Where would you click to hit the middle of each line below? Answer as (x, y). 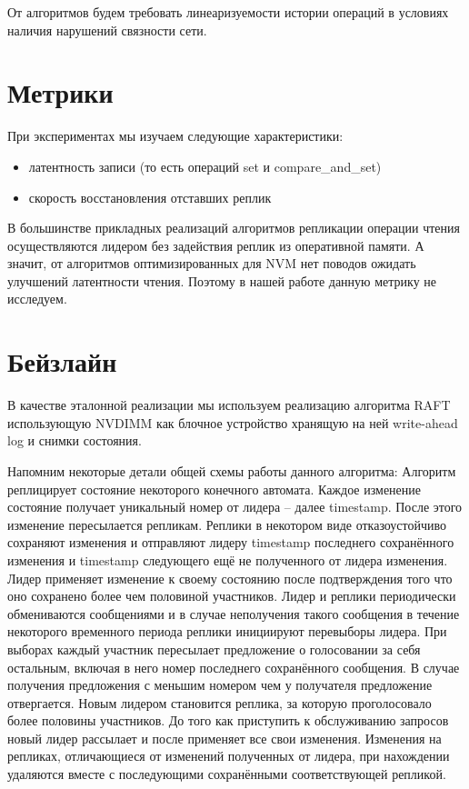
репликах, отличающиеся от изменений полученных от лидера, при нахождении (229, 756)
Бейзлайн (62, 361)
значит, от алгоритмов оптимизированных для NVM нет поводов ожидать (212, 263)
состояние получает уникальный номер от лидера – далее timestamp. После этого (235, 507)
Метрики (60, 92)
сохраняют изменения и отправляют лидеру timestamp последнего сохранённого (231, 542)
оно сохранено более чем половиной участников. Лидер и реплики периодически (232, 596)
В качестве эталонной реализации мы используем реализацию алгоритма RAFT (229, 405)
